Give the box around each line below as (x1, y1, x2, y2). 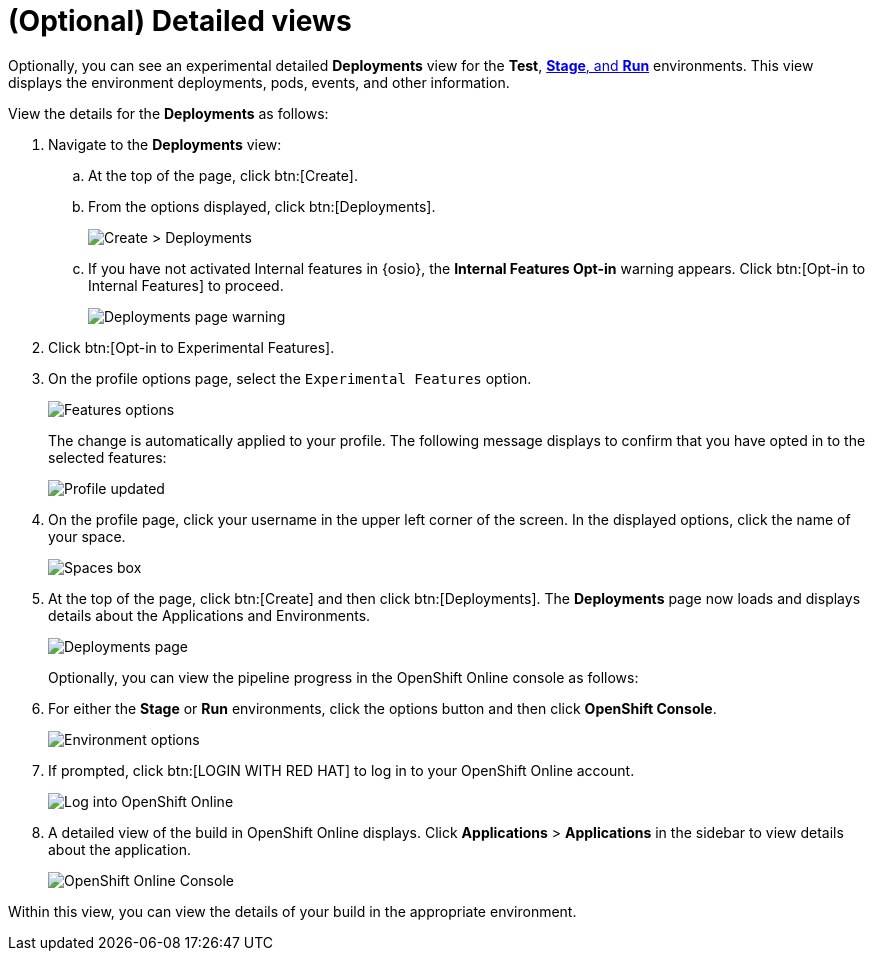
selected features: (48, 448, 167, 466)
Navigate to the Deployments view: (48, 135, 282, 153)
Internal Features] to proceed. (88, 276, 284, 294)
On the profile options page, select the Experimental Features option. (48, 369, 532, 387)
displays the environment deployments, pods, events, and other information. (8, 73, 510, 91)
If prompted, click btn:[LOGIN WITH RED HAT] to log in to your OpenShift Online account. (48, 761, 635, 779)
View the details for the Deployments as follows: (8, 104, 329, 122)
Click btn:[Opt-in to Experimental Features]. (48, 338, 335, 356)
